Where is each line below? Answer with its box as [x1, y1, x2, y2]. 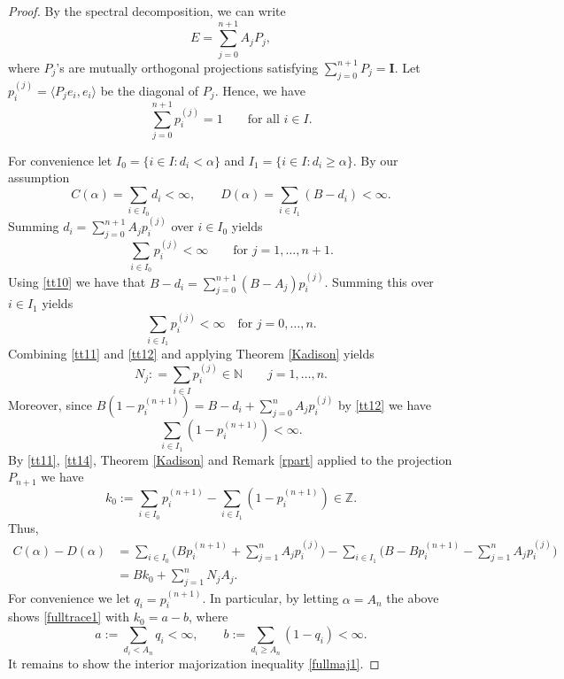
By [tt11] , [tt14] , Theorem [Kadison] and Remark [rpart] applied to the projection [8, 450, 452, 468]
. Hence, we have [214, 81, 305, 99]
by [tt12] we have [338, 396, 432, 413]
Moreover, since [8, 396, 93, 413]
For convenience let [8, 150, 112, 169]
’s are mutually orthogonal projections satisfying [56, 58, 319, 76]
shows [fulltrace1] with [8, 607, 130, 626]
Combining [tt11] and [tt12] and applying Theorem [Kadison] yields [8, 344, 375, 363]
